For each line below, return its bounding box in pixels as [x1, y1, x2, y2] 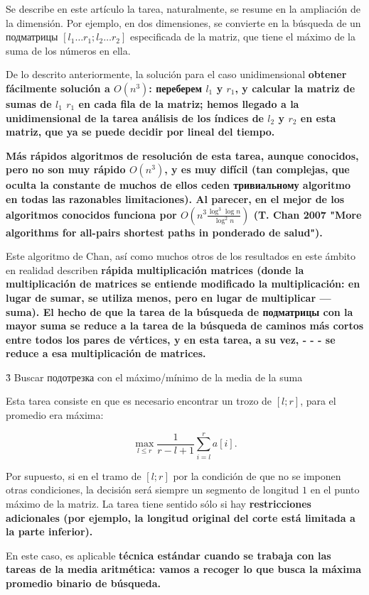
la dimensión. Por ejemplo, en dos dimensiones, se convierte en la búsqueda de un [6, 15, 361, 30]
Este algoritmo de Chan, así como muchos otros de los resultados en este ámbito [6, 249, 356, 263]
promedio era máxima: [6, 408, 104, 422]
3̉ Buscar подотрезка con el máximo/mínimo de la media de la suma [6, 369, 303, 384]
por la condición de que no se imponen [173, 468, 341, 483]
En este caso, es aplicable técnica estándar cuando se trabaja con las [6, 547, 331, 562]
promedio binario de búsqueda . [6, 575, 161, 590]
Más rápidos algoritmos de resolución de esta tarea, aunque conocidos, [6, 148, 359, 163]
